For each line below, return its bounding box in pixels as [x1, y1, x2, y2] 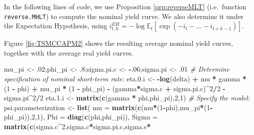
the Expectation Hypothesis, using [4, 20, 107, 31]
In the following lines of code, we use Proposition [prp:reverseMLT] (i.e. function [4, 1, 247, 11]
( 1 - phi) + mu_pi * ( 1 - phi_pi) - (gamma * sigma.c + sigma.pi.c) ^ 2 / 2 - [4, 83, 226, 93]
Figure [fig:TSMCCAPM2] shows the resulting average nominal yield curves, [4, 38, 233, 48]
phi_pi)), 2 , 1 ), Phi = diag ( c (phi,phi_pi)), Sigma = [4, 112, 158, 122]
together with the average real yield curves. [4, 47, 134, 58]
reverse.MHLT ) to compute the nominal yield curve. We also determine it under [4, 11, 244, 21]
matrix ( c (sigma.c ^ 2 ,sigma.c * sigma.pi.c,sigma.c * [4, 121, 151, 131]
